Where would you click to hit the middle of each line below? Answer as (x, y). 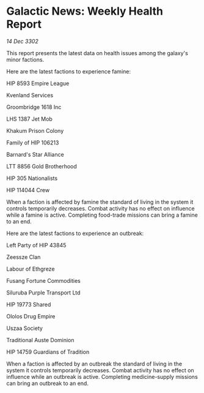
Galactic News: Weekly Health (85, 11)
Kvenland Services (30, 95)
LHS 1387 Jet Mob (30, 119)
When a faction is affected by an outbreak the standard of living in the (94, 364)
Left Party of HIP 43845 (36, 245)
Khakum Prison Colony (35, 130)
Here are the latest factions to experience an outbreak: (75, 233)
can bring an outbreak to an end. (47, 383)
